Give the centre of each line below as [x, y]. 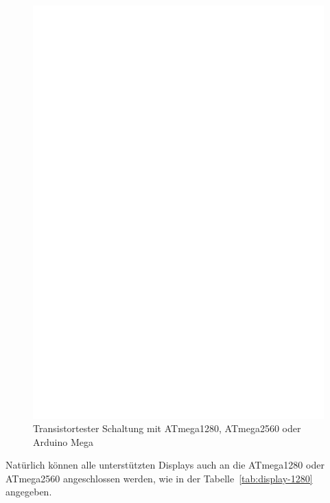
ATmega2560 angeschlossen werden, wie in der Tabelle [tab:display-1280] [159, 478]
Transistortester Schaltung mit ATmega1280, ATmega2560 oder [167, 428]
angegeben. [29, 492]
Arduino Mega [63, 441]
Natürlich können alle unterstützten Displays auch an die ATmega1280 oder [165, 465]
